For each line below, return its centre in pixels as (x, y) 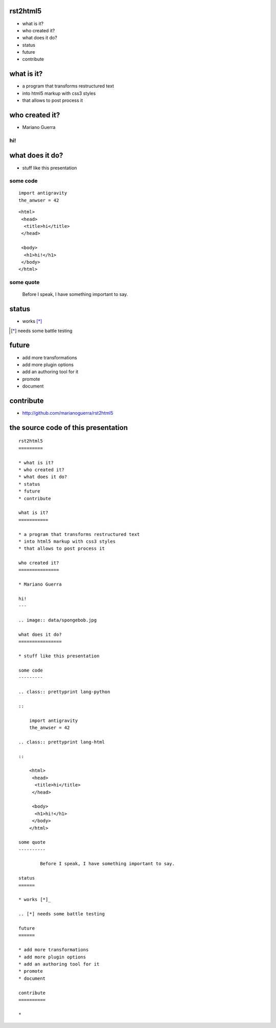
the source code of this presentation (68, 427)
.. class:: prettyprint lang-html (62, 742)
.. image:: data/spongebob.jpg (58, 620)
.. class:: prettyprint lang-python (64, 692)
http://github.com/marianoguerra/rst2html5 (68, 413)
